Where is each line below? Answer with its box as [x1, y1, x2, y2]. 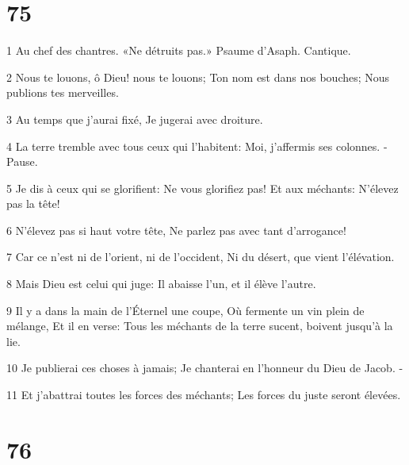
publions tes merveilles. [6, 84, 119, 101]
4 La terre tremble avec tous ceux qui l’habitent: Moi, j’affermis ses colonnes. [6, 137, 380, 154]
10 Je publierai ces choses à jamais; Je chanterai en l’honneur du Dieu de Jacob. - [6, 359, 403, 376]
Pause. [6, 153, 38, 170]
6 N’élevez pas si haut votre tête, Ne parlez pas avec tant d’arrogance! [6, 221, 346, 238]
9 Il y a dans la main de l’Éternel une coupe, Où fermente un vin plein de [6, 302, 365, 318]
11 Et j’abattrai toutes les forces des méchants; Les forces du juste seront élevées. [6, 386, 401, 403]
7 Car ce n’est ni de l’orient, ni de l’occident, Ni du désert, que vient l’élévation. [6, 248, 395, 265]
